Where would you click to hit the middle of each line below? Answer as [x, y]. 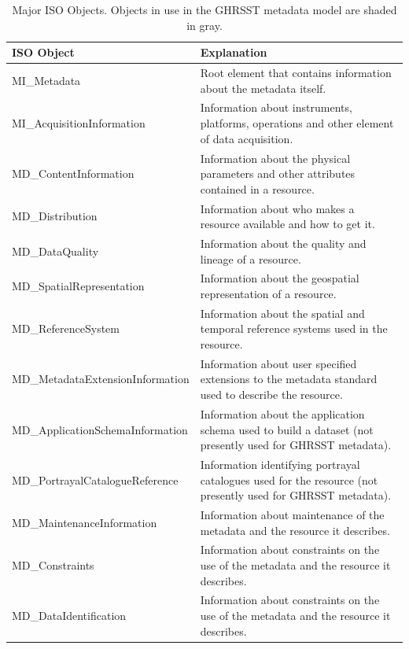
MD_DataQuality [55, 251]
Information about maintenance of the [292, 514]
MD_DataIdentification [69, 616]
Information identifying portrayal [280, 464]
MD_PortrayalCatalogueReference [95, 479]
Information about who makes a [277, 208]
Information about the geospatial [280, 278]
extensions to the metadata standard [289, 379]
